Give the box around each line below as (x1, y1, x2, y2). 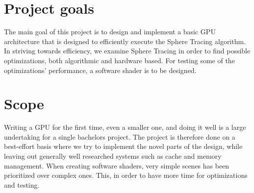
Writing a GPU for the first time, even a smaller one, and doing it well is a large (4, 122, 246, 132)
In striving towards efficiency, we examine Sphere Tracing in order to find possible (4, 46, 251, 56)
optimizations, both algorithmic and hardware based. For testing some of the (4, 55, 235, 65)
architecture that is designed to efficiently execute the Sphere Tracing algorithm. (4, 36, 246, 46)
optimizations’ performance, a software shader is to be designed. (4, 65, 197, 75)
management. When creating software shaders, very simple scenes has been (4, 160, 229, 170)
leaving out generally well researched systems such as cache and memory (4, 151, 222, 161)
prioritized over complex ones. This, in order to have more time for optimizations (4, 170, 248, 180)
